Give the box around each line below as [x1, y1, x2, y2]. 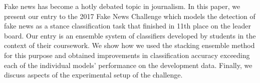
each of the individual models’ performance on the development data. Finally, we [4, 59, 252, 70]
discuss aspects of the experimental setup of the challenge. [4, 69, 183, 80]
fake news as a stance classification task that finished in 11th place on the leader [4, 20, 251, 31]
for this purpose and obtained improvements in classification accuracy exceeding [4, 49, 250, 60]
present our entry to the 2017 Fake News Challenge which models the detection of [4, 10, 255, 21]
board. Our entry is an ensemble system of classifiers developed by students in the [4, 30, 256, 40]
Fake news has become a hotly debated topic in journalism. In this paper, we [4, 1, 240, 11]
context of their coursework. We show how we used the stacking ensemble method [4, 40, 255, 50]
